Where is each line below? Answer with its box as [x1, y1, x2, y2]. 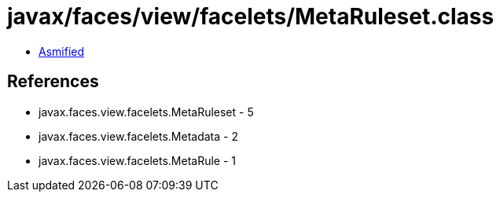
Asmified [39, 44, 85, 58]
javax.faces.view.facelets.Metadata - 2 [39, 129, 238, 143]
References [7, 71, 99, 92]
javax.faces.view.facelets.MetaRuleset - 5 [39, 104, 254, 119]
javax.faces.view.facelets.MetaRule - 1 [39, 153, 236, 167]
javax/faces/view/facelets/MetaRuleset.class [7, 3, 494, 30]
